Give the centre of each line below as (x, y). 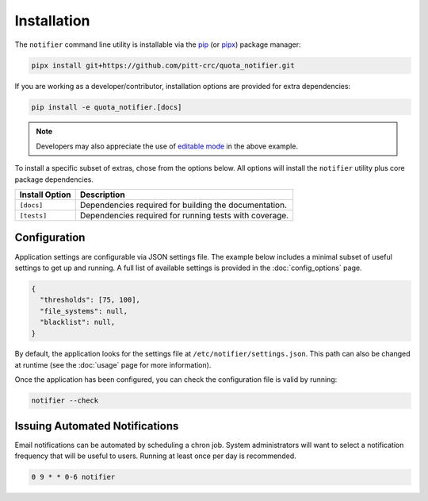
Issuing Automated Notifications (97, 426)
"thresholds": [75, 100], (90, 300)
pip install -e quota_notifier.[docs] (107, 107)
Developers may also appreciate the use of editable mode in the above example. (167, 146)
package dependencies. (54, 179)
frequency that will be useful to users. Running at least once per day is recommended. (155, 456)
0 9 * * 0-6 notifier (73, 477)
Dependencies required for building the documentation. (183, 205)
